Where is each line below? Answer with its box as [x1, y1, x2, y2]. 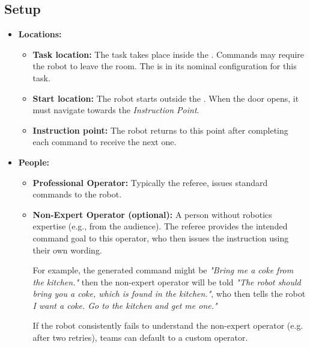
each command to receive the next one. [32, 135, 177, 148]
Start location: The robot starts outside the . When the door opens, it [32, 92, 299, 104]
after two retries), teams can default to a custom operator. [32, 331, 248, 344]
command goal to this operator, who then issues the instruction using [32, 231, 289, 244]
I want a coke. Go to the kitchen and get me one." [32, 299, 217, 311]
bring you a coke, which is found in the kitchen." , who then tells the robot [32, 287, 306, 300]
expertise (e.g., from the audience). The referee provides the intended [32, 220, 288, 232]
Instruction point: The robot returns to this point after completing [32, 123, 288, 136]
